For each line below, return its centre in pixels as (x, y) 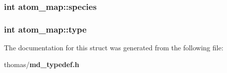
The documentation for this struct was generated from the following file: (114, 48)
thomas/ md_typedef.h (42, 64)
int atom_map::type (45, 29)
